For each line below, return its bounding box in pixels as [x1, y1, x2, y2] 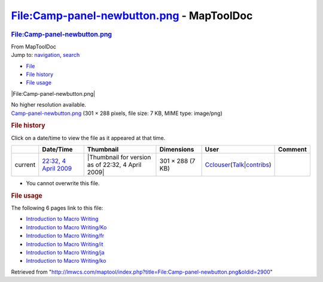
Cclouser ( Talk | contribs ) [205, 160, 272, 169]
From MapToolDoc [11, 43, 57, 50]
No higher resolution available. [11, 101, 87, 108]
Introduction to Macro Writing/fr [26, 232, 105, 239]
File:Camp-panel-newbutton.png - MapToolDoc [11, 9, 253, 22]
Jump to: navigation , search [11, 51, 80, 59]
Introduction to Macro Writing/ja [26, 248, 105, 256]
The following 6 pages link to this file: [11, 204, 103, 212]
